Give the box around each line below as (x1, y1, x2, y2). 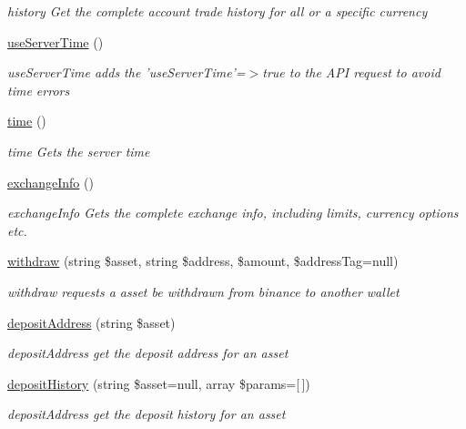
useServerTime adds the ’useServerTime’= (7, 63, 246, 82)
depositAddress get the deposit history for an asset (7, 404, 286, 424)
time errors (7, 80, 70, 99)
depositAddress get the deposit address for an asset (7, 343, 289, 363)
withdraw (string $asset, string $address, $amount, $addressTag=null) (7, 251, 399, 271)
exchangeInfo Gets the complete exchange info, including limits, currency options (7, 203, 459, 222)
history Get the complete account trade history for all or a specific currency (7, 2, 428, 20)
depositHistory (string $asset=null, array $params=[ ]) (7, 373, 310, 393)
